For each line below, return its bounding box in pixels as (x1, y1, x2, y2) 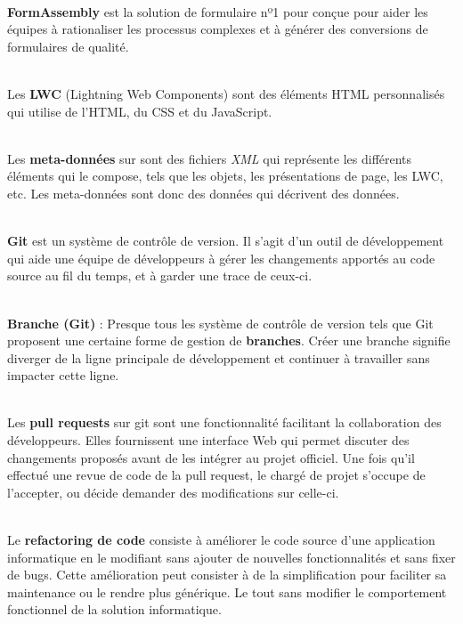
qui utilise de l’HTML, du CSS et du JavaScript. (7, 101, 272, 120)
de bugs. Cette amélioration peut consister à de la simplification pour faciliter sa (7, 565, 447, 584)
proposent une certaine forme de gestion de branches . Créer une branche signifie (7, 331, 451, 350)
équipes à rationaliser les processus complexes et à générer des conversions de (7, 20, 428, 38)
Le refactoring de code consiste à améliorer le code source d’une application (7, 531, 435, 549)
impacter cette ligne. (7, 366, 119, 385)
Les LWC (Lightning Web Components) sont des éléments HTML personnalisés (7, 84, 445, 102)
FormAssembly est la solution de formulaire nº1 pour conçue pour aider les (7, 2, 428, 20)
